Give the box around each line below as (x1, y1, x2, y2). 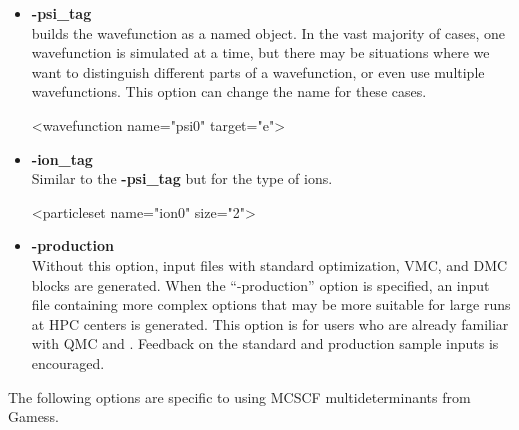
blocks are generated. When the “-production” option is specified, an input (31, 274, 490, 295)
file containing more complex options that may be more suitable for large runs (31, 294, 511, 315)
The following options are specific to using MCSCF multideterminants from (8, 386, 471, 407)
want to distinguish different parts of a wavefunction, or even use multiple (31, 61, 485, 82)
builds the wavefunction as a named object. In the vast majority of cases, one (31, 22, 506, 43)
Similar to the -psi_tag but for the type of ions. (31, 168, 333, 189)
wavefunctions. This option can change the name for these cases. (31, 81, 427, 102)
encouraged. (31, 352, 105, 373)
